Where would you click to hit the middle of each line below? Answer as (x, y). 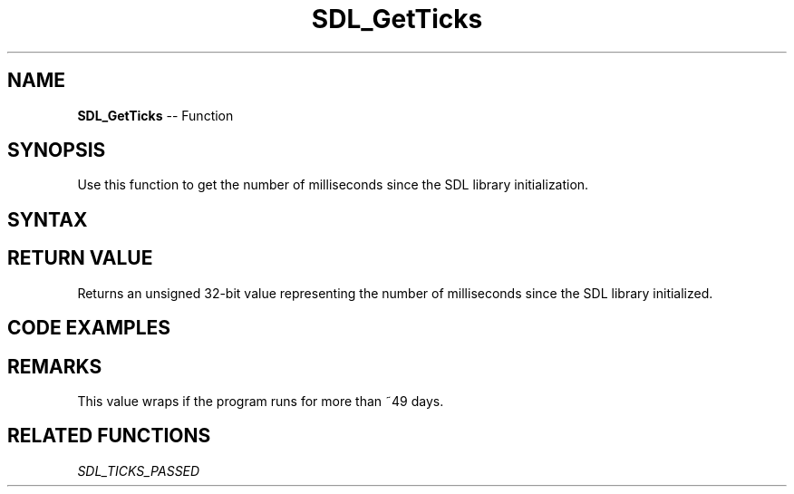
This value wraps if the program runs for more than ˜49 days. (261, 401)
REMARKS (55, 366)
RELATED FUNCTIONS (109, 436)
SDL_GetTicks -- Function (155, 115)
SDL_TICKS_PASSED (139, 470)
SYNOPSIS (57, 150)
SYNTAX (48, 219)
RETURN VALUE (80, 258)
